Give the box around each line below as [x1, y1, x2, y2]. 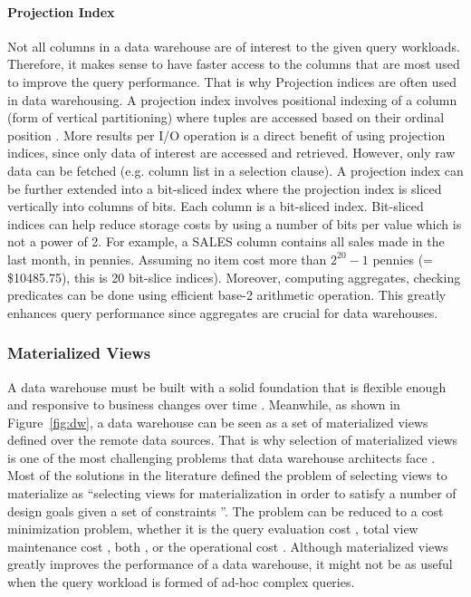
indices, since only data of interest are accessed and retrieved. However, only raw [7, 143, 456, 162]
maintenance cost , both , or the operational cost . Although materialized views [7, 536, 448, 555]
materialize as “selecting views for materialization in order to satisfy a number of [7, 484, 457, 503]
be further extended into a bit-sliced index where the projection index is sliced [7, 178, 442, 197]
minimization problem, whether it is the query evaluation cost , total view [7, 519, 418, 538]
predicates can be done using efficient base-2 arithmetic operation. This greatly [7, 285, 447, 304]
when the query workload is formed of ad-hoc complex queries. [7, 573, 355, 592]
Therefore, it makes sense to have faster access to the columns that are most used [7, 54, 460, 73]
